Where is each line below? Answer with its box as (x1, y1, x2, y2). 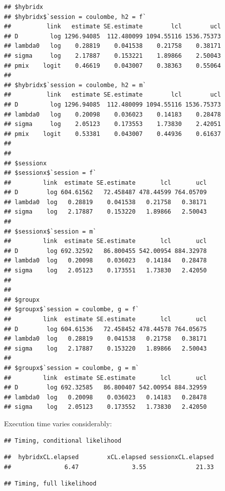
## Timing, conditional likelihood (4, 437, 122, 444)
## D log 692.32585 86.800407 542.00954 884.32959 (4, 384, 207, 391)
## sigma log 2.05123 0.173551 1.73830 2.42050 (4, 267, 207, 274)
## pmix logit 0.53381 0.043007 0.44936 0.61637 (4, 130, 221, 137)
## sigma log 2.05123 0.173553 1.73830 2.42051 (4, 121, 221, 128)
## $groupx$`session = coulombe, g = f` (4, 306, 140, 313)
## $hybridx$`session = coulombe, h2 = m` (4, 81, 147, 89)
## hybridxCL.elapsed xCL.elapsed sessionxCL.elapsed (4, 454, 214, 461)
